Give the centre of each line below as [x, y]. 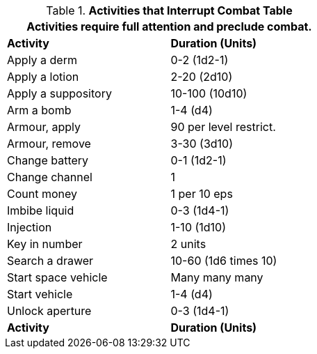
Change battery [48, 160]
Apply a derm [42, 60]
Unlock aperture [49, 311]
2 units [188, 244]
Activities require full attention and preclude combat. [169, 26]
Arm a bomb [39, 110]
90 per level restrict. [223, 127]
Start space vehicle [57, 277]
